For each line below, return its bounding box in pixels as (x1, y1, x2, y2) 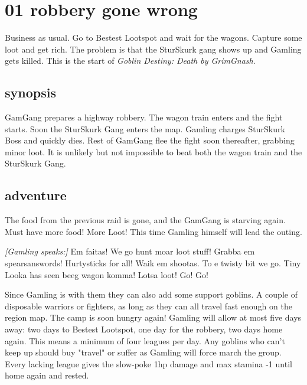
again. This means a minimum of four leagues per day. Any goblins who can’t (5, 334, 285, 347)
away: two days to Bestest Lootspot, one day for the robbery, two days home (5, 323, 283, 335)
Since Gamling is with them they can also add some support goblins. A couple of (5, 288, 298, 301)
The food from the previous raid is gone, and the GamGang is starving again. (5, 214, 286, 226)
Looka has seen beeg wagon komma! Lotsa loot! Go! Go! (5, 268, 208, 280)
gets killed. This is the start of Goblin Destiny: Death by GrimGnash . (5, 54, 256, 67)
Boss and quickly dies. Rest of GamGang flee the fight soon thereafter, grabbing (5, 134, 295, 146)
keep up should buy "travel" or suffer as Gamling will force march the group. (5, 346, 282, 358)
